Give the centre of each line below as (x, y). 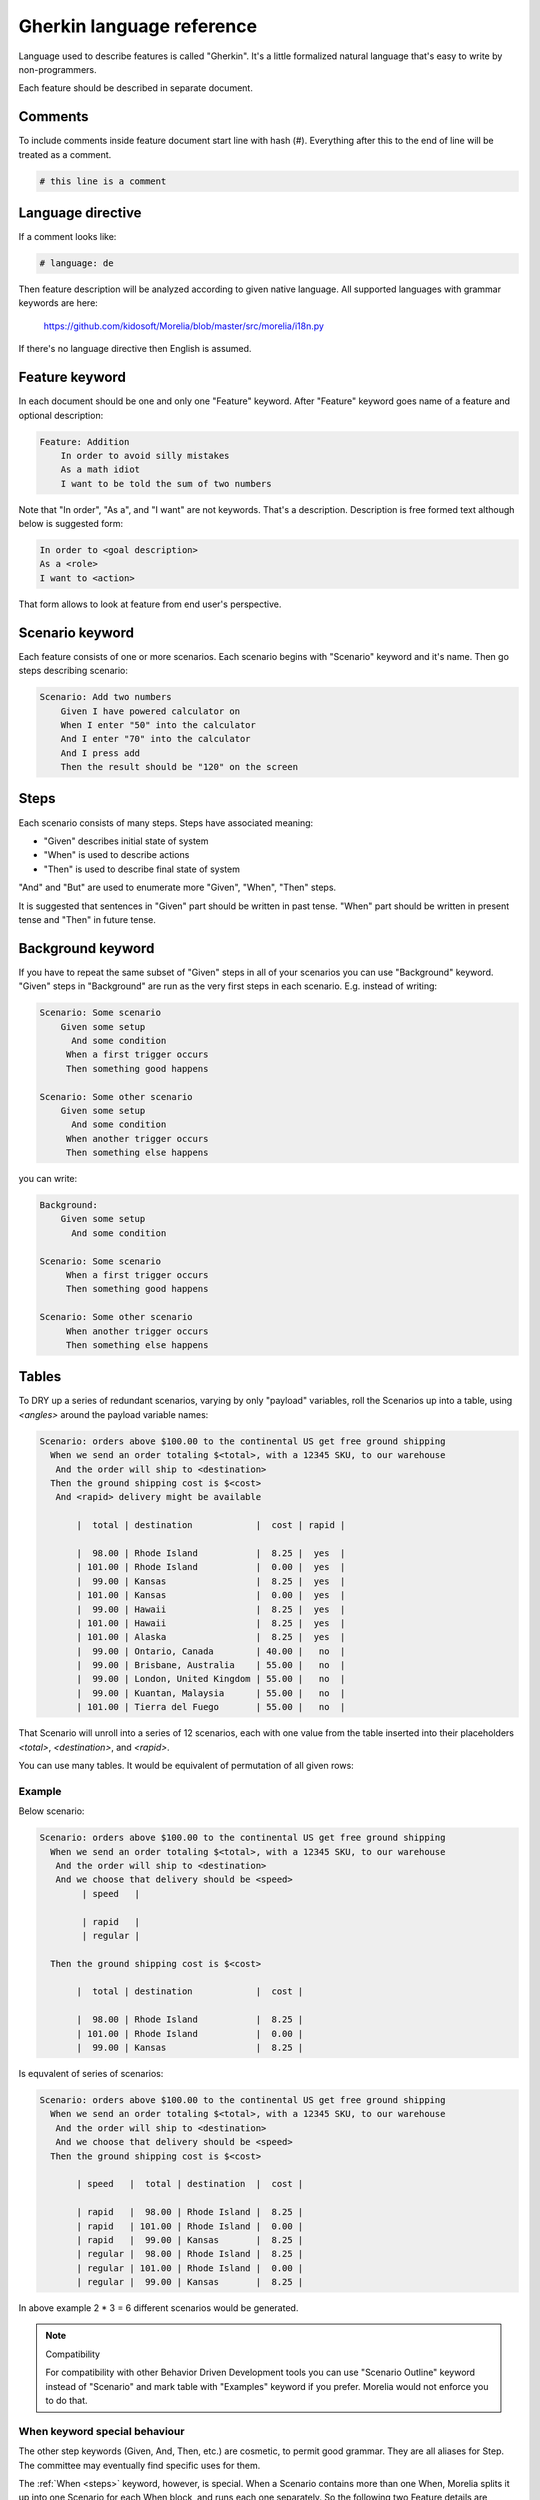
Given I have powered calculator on (150, 711)
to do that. (67, 2400)
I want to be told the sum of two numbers (166, 483)
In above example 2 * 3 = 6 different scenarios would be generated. (158, 2308)
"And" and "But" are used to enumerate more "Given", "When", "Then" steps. (177, 887)
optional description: (61, 415)
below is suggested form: (71, 524)
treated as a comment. (65, 154)
